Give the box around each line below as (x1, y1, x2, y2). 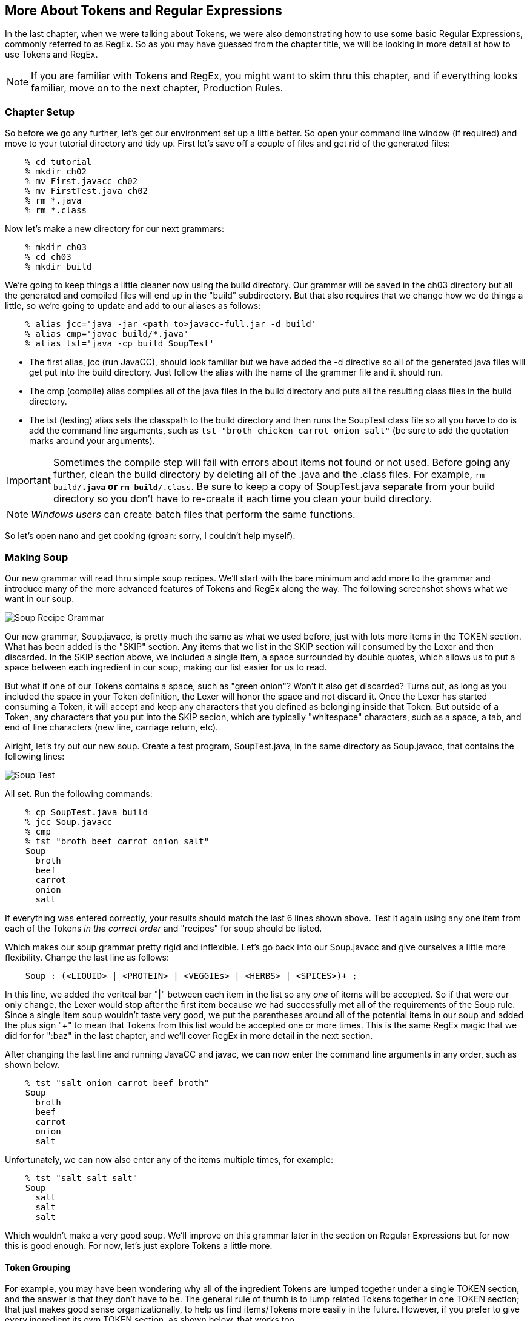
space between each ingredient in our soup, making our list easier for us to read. (5, 661, 327, 672)
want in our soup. (5, 593, 75, 604)
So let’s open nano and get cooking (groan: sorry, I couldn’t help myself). (5, 531, 296, 541)
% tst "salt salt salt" (25, 1173, 138, 1183)
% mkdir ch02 (25, 167, 87, 177)
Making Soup (5, 551, 68, 563)
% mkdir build (25, 262, 92, 272)
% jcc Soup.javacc (25, 816, 113, 827)
